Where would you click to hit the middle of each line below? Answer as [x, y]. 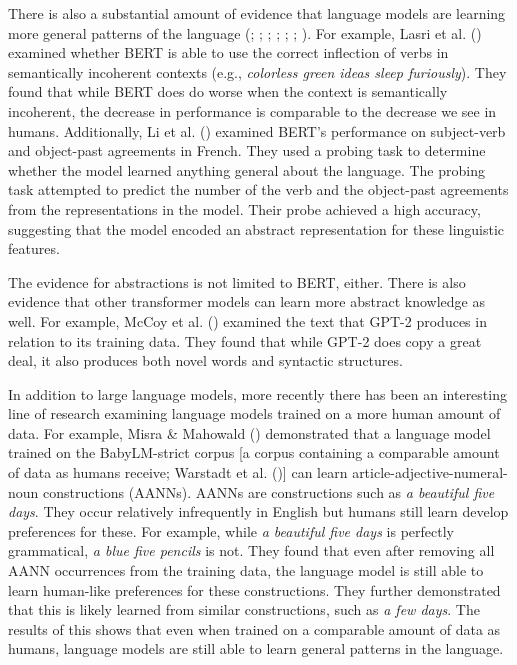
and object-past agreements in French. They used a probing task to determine [247, 150]
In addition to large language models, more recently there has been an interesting [257, 393]
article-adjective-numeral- [430, 472]
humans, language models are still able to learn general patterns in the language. [256, 648]
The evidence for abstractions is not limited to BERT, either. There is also [237, 281]
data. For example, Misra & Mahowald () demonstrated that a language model [249, 432]
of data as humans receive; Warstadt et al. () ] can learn [178, 472]
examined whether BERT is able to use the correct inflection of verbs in [228, 52]
